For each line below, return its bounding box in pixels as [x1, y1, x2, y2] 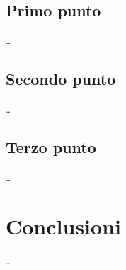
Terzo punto [6, 135, 96, 157]
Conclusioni [6, 211, 121, 240]
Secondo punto [6, 68, 116, 90]
